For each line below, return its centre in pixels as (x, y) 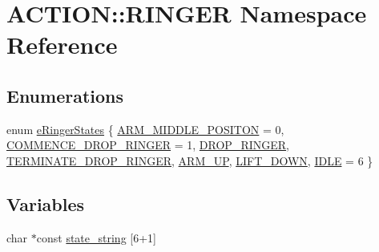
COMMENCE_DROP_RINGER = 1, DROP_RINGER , (148, 145)
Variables (46, 203)
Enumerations (65, 95)
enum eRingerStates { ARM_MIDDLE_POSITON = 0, (145, 129)
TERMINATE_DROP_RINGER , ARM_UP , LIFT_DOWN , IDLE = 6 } (190, 160)
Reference (62, 45)
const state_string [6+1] (96, 237)
